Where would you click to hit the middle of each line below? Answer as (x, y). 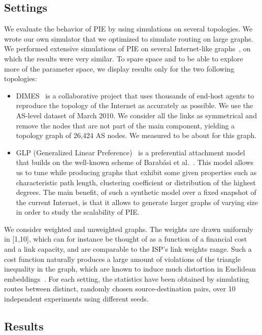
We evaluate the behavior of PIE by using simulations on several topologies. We (128, 29)
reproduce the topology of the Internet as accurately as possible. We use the (135, 105)
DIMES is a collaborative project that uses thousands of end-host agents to (135, 95)
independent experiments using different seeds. (76, 299)
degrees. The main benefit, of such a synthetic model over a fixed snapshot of (136, 192)
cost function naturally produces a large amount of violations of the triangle (122, 259)
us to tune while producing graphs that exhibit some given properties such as (136, 172)
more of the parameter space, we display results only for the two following (119, 68)
